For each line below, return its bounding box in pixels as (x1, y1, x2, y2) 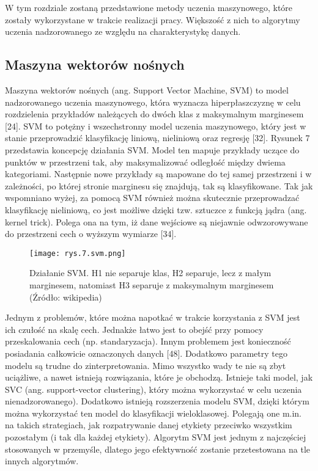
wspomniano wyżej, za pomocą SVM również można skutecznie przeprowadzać (5, 191, 300, 204)
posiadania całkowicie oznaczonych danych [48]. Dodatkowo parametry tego (5, 346, 287, 359)
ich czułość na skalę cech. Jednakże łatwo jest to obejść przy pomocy (5, 323, 264, 335)
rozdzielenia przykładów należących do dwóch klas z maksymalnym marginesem (5, 108, 304, 120)
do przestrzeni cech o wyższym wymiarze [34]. (5, 227, 177, 240)
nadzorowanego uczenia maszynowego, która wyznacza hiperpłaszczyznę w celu (5, 95, 301, 108)
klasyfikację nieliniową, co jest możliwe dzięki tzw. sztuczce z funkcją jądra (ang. (5, 203, 307, 216)
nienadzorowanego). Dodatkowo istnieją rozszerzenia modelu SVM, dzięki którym (5, 395, 309, 407)
